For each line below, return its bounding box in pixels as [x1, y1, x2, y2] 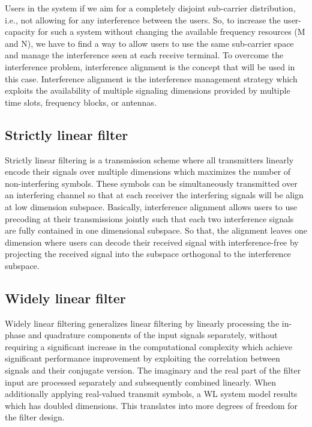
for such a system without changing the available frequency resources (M [38, 25, 305, 38]
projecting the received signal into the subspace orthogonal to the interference [5, 247, 291, 260]
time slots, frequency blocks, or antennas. [5, 95, 157, 108]
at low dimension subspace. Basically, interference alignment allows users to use [5, 200, 297, 213]
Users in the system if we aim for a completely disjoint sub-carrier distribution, [5, 2, 296, 14]
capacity [5, 25, 35, 38]
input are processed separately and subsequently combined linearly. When [5, 375, 277, 388]
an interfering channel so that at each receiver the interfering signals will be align [5, 189, 304, 201]
